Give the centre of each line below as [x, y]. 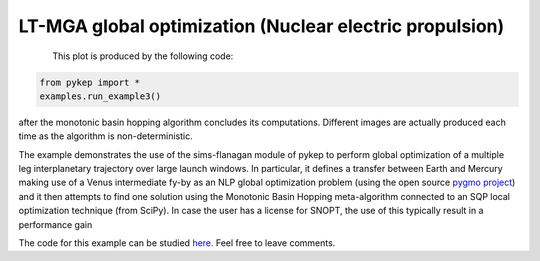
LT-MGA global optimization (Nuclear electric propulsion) [261, 26]
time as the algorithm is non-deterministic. [106, 136]
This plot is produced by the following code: [143, 56]
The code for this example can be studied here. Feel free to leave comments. [177, 243]
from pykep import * [89, 82]
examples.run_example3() [100, 96]
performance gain [55, 224]
